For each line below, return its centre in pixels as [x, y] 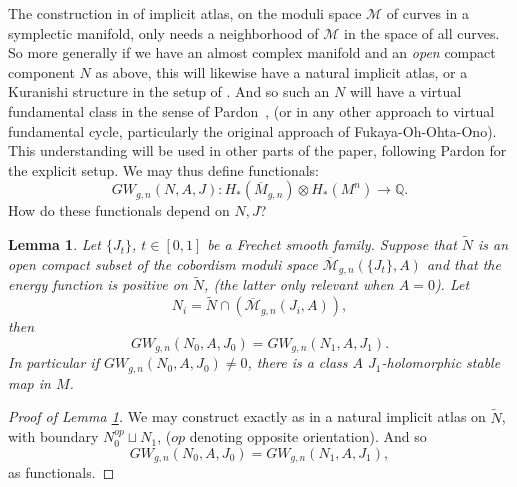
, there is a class [297, 362]
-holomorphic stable [441, 362]
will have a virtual [405, 91]
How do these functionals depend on [119, 210]
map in [29, 382]
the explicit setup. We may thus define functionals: [163, 169]
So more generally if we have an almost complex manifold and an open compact [252, 52]
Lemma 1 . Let [54, 244]
